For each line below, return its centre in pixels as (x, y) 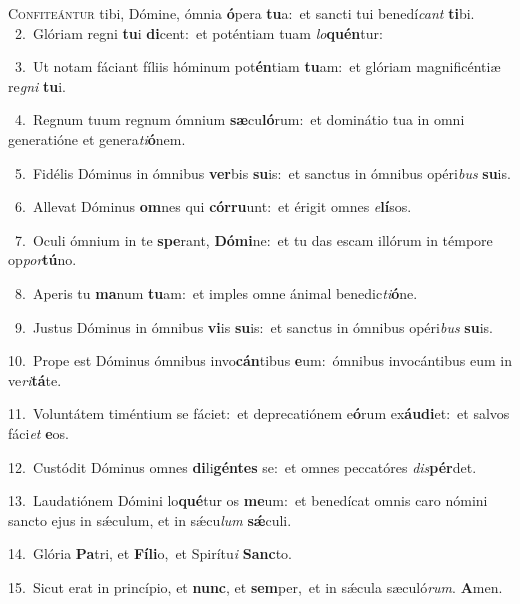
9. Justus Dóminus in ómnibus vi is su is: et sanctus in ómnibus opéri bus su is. (253, 326)
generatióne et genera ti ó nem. (97, 138)
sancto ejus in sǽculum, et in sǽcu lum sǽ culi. (150, 519)
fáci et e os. (38, 432)
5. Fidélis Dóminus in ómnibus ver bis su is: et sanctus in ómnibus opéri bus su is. (262, 172)
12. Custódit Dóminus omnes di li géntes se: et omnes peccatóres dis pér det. (242, 466)
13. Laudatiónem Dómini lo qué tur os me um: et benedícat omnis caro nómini (248, 500)
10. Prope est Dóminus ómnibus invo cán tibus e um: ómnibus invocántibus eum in (260, 360)
